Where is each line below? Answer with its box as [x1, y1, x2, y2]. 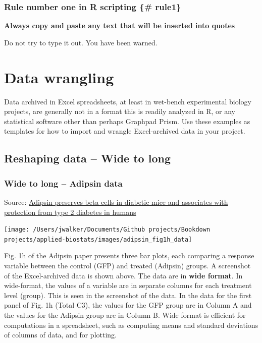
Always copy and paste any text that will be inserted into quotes [4, 20, 235, 31]
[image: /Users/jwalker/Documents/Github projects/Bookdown [4, 226, 211, 234]
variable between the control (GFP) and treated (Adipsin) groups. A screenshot [4, 260, 251, 270]
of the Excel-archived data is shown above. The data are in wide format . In [4, 270, 243, 280]
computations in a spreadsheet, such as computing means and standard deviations [4, 319, 258, 330]
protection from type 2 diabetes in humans [4, 206, 136, 217]
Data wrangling [4, 67, 114, 87]
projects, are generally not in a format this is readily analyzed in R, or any [4, 106, 236, 117]
